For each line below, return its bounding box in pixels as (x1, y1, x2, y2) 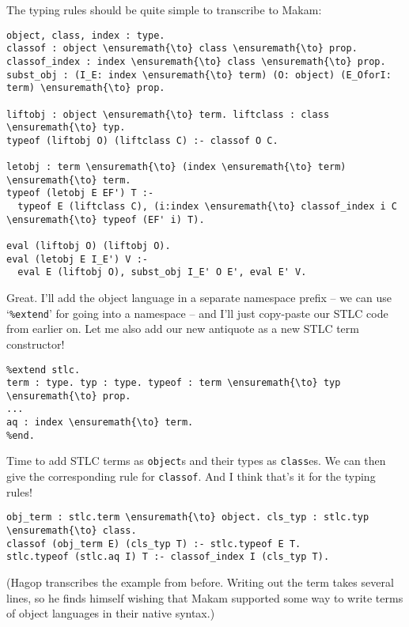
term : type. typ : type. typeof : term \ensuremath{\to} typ (6, 377, 341, 389)
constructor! (6, 335, 65, 352)
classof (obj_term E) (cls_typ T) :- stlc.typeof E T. (6, 538, 301, 550)
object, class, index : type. (6, 29, 165, 41)
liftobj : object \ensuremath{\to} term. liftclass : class (6, 108, 330, 120)
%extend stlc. (6, 364, 81, 376)
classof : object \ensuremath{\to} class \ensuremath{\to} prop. (6, 43, 358, 55)
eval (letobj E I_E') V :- (6, 253, 148, 265)
